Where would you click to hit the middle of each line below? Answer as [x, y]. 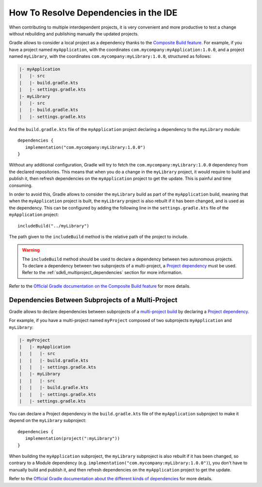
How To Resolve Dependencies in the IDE [93, 13]
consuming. [21, 185]
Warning [31, 250]
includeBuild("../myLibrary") [54, 226]
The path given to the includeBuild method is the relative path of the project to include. [99, 236]
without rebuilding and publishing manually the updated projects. [74, 33]
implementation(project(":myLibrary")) [73, 438]
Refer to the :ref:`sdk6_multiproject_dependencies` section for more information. [102, 273]
